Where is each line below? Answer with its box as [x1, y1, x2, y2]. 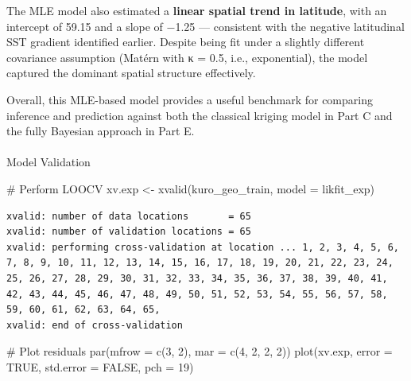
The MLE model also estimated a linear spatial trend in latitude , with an [6, 2, 387, 18]
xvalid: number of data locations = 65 [6, 210, 251, 222]
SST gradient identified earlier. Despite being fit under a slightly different [6, 33, 365, 50]
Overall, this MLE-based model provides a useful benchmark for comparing [6, 91, 373, 107]
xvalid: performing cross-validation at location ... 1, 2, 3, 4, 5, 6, [6, 241, 399, 253]
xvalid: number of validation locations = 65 [6, 226, 251, 238]
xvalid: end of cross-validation [6, 319, 183, 331]
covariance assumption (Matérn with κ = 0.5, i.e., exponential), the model [6, 49, 368, 65]
